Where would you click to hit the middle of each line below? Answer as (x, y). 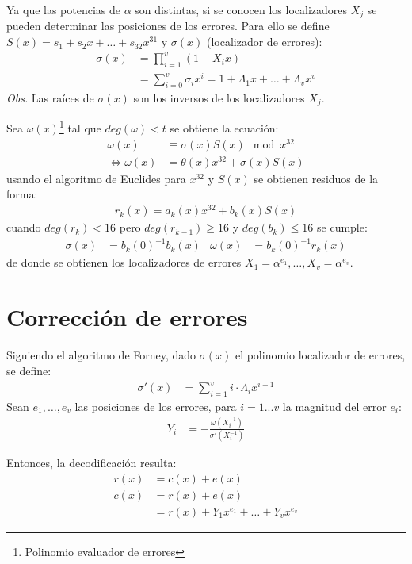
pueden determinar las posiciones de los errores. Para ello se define (168, 26)
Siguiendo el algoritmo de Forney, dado (101, 354)
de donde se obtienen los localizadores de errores (124, 262)
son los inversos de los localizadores (219, 97)
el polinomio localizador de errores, (320, 354)
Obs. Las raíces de (50, 97)
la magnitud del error (334, 407)
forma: (22, 194)
